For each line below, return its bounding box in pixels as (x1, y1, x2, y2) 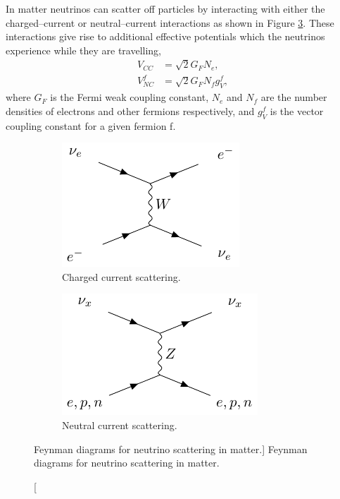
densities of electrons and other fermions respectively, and (6, 103, 255, 118)
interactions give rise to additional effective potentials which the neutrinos (6, 29, 325, 44)
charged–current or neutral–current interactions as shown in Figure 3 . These (6, 15, 334, 30)
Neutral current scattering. (62, 418, 177, 433)
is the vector (270, 103, 324, 118)
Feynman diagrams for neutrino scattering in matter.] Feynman (34, 441, 308, 456)
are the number (260, 90, 327, 104)
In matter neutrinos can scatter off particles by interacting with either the (6, 1, 325, 16)
